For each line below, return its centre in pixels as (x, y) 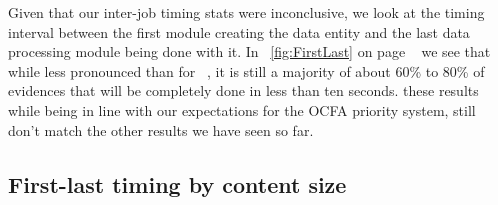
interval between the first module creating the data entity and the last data (239, 31)
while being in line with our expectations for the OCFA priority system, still (242, 109)
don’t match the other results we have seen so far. (161, 129)
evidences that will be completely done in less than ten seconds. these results (243, 90)
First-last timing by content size (177, 183)
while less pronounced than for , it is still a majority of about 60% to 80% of (246, 70)
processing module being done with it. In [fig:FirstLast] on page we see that (249, 51)
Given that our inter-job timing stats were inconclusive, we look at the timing (246, 12)
